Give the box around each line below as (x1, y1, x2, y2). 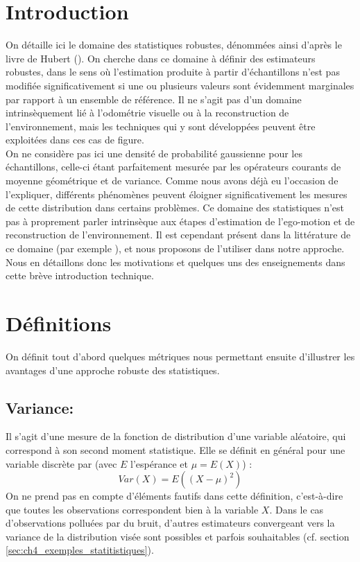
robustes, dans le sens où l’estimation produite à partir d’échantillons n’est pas (6, 64, 340, 79)
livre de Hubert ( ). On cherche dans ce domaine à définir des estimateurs (6, 51, 316, 65)
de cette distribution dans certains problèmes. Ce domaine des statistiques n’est (6, 200, 345, 215)
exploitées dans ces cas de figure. (6, 132, 144, 147)
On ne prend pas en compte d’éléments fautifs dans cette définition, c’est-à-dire (6, 489, 343, 503)
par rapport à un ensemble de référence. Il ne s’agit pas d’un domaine (6, 91, 302, 106)
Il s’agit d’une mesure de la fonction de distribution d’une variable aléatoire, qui (6, 429, 346, 444)
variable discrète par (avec (6, 456, 117, 471)
